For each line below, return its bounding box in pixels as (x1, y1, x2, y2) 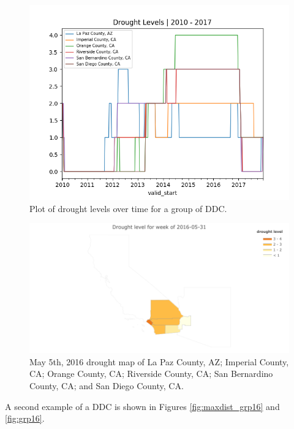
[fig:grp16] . (5, 412, 45, 425)
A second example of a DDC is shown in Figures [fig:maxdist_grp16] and (5, 400, 280, 412)
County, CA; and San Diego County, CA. (29, 379, 184, 392)
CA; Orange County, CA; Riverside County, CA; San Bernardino (29, 367, 273, 380)
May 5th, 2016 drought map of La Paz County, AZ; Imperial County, (29, 355, 289, 368)
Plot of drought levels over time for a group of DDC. (29, 202, 227, 214)
